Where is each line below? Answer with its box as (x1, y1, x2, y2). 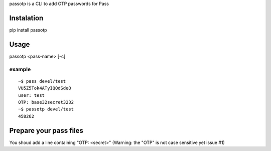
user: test (18, 92, 45, 98)
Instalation (9, 14, 44, 22)
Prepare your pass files (9, 126, 84, 135)
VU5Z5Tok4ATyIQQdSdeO (18, 85, 71, 91)
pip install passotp (9, 27, 47, 33)
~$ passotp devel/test (18, 106, 74, 112)
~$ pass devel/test (18, 78, 66, 84)
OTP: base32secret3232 (18, 99, 74, 105)
